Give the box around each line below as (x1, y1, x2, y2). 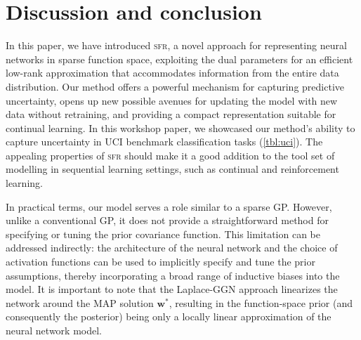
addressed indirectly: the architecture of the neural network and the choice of (6, 240, 338, 255)
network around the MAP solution (6, 295, 154, 310)
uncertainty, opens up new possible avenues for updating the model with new (6, 93, 338, 107)
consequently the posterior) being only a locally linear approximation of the (6, 309, 332, 324)
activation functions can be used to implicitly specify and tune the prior (6, 254, 315, 269)
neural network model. (6, 323, 102, 337)
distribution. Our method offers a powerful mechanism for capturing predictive (6, 79, 344, 93)
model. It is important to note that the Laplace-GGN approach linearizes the (6, 282, 338, 296)
